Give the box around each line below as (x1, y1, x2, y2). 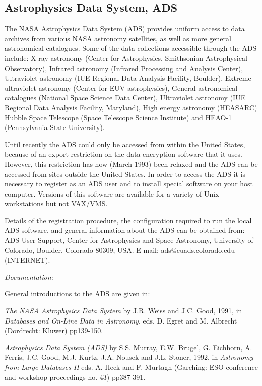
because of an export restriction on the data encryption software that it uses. (5, 149, 242, 159)
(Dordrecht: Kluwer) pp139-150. (5, 325, 103, 336)
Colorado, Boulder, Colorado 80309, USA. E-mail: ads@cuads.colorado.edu (5, 244, 235, 255)
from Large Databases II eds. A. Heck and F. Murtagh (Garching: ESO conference (5, 362, 258, 372)
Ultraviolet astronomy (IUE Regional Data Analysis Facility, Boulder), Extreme (5, 73, 251, 83)
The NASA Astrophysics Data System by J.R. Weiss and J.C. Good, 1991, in (5, 305, 242, 316)
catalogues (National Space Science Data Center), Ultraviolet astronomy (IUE (5, 92, 246, 103)
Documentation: (5, 271, 53, 282)
